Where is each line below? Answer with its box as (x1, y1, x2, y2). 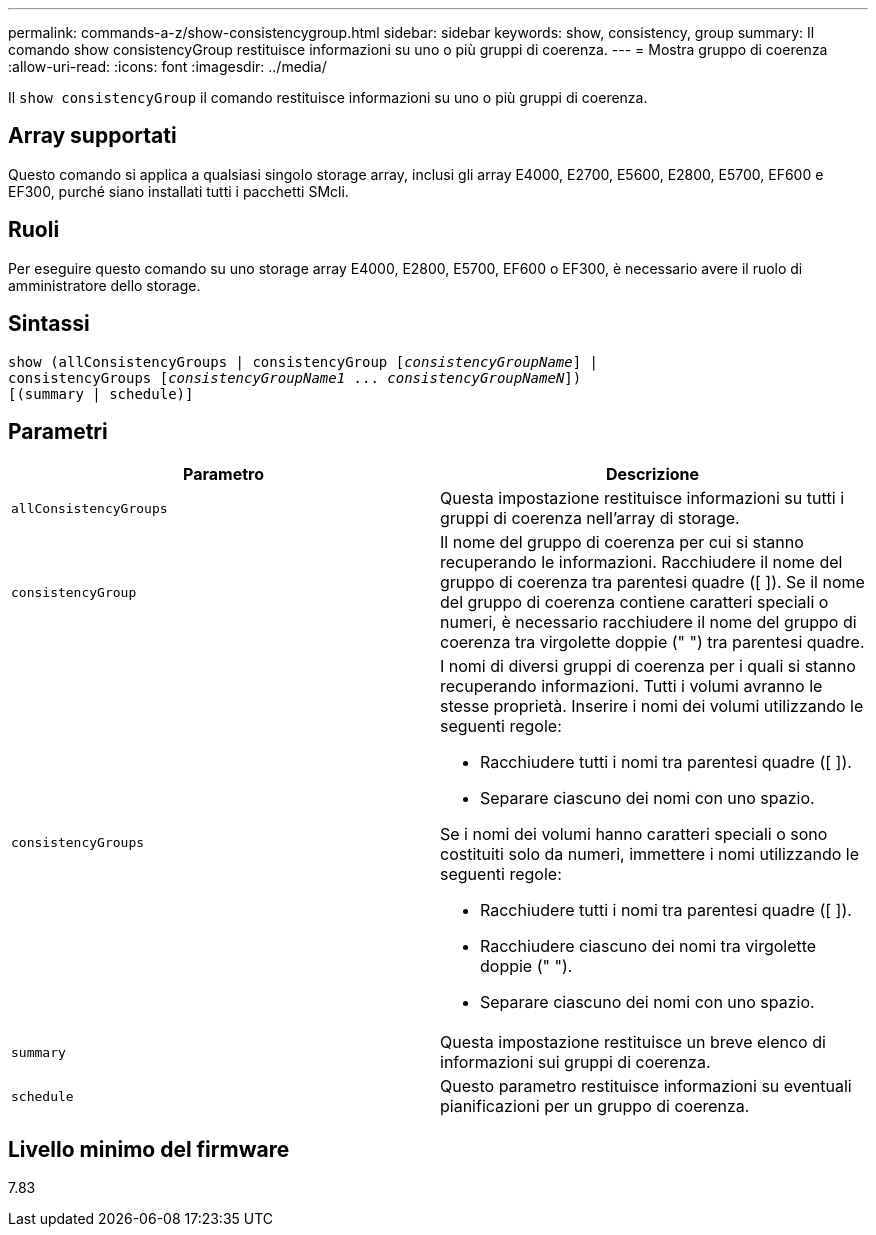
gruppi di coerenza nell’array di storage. (440, 508, 740, 529)
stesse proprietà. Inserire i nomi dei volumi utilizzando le (440, 696, 864, 717)
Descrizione (605, 464, 700, 485)
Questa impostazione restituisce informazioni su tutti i (440, 488, 845, 509)
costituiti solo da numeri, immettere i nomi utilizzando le (440, 844, 859, 865)
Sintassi (8, 311, 90, 337)
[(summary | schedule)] (8, 385, 194, 402)
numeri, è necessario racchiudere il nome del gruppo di (440, 612, 857, 633)
